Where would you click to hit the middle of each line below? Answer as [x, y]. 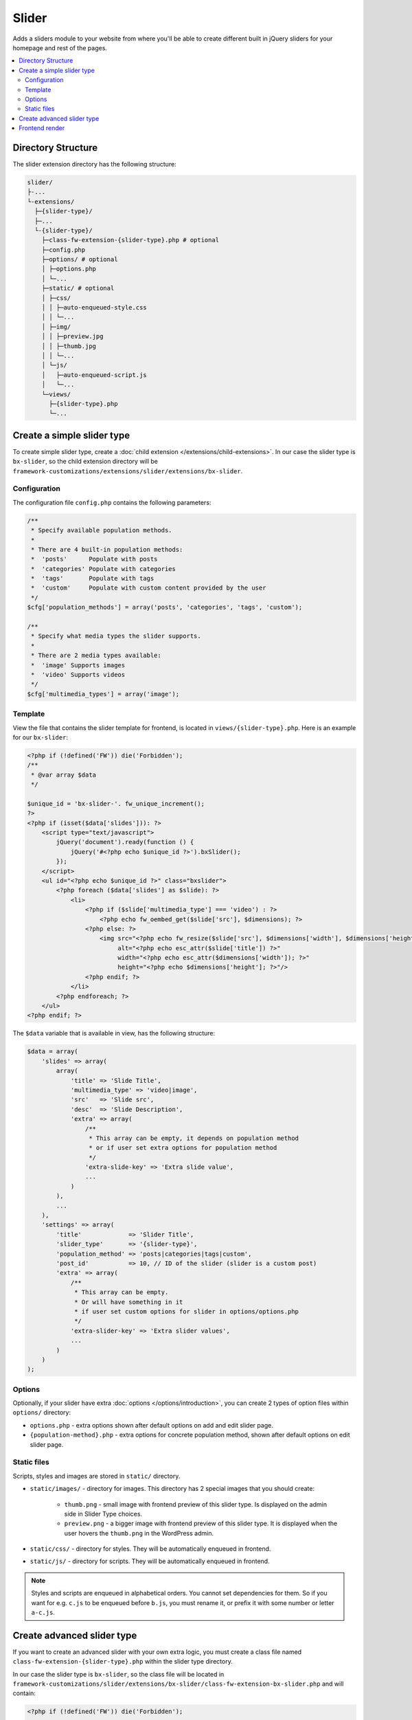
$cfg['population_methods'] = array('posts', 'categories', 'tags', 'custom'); [165, 608]
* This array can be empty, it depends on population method [193, 1138]
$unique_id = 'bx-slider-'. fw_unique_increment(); [116, 804]
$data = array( [53, 1052]
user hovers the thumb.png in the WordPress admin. [139, 1533]
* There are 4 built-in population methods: [107, 549]
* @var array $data [64, 775]
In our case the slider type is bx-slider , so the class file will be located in [118, 1674]
